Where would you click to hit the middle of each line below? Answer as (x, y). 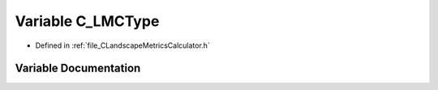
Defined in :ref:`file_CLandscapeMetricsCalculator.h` (122, 45)
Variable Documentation (78, 69)
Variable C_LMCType (87, 21)
